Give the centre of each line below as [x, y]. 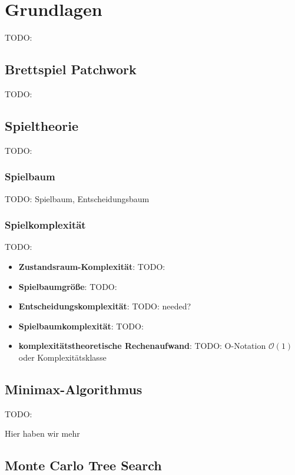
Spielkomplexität [45, 225]
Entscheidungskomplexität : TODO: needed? [105, 306]
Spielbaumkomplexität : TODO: [81, 326]
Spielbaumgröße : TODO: [68, 286]
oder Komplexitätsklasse [62, 357]
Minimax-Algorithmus [74, 389]
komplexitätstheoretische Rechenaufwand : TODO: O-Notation [142, 346]
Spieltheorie [42, 125]
